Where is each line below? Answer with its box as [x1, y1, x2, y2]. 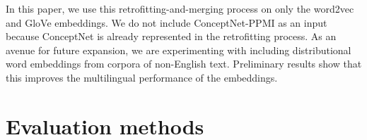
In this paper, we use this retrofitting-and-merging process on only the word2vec [6, 1, 354, 15]
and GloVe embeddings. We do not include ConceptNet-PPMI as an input [6, 15, 327, 30]
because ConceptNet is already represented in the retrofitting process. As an [6, 29, 337, 44]
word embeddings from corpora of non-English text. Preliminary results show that [6, 56, 362, 71]
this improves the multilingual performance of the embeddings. [6, 70, 278, 84]
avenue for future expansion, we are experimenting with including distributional [6, 42, 351, 57]
